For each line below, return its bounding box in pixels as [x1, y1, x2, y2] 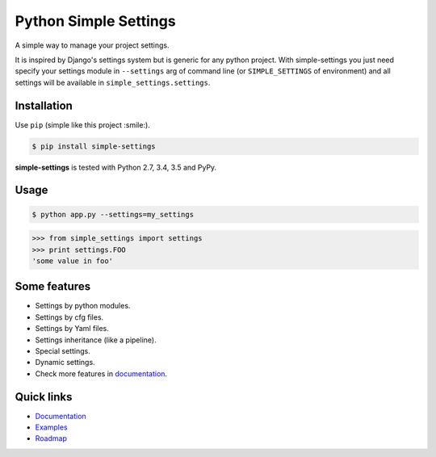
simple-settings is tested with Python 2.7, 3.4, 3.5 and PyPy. [15, 162, 217, 172]
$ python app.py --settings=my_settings [31, 210, 194, 219]
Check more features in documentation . [35, 368, 168, 379]
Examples [35, 422, 68, 432]
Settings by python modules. [35, 301, 131, 311]
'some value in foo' [31, 256, 113, 266]
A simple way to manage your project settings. [15, 40, 170, 50]
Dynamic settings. [35, 358, 96, 367]
